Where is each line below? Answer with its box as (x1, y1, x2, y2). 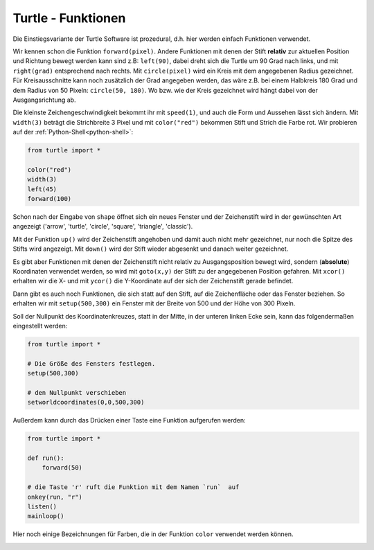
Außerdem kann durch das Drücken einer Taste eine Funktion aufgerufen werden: (12, 416, 246, 425)
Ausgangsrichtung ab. (12, 96, 76, 104)
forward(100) (27, 195, 72, 202)
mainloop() (27, 513, 64, 520)
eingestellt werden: (12, 321, 68, 330)
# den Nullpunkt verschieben (27, 389, 127, 396)
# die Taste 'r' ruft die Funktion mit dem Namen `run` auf (27, 484, 240, 491)
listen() (27, 502, 57, 511)
